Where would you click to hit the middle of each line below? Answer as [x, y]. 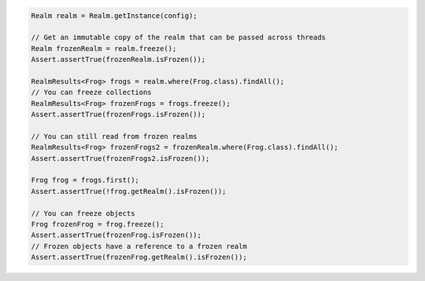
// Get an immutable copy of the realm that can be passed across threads [179, 38]
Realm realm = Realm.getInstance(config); [114, 15]
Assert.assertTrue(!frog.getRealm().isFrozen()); [129, 191]
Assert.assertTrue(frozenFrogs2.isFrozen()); [120, 158]
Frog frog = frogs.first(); [85, 180]
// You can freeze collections [92, 93]
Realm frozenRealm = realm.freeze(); [104, 48]
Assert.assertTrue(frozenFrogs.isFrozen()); [118, 115]
